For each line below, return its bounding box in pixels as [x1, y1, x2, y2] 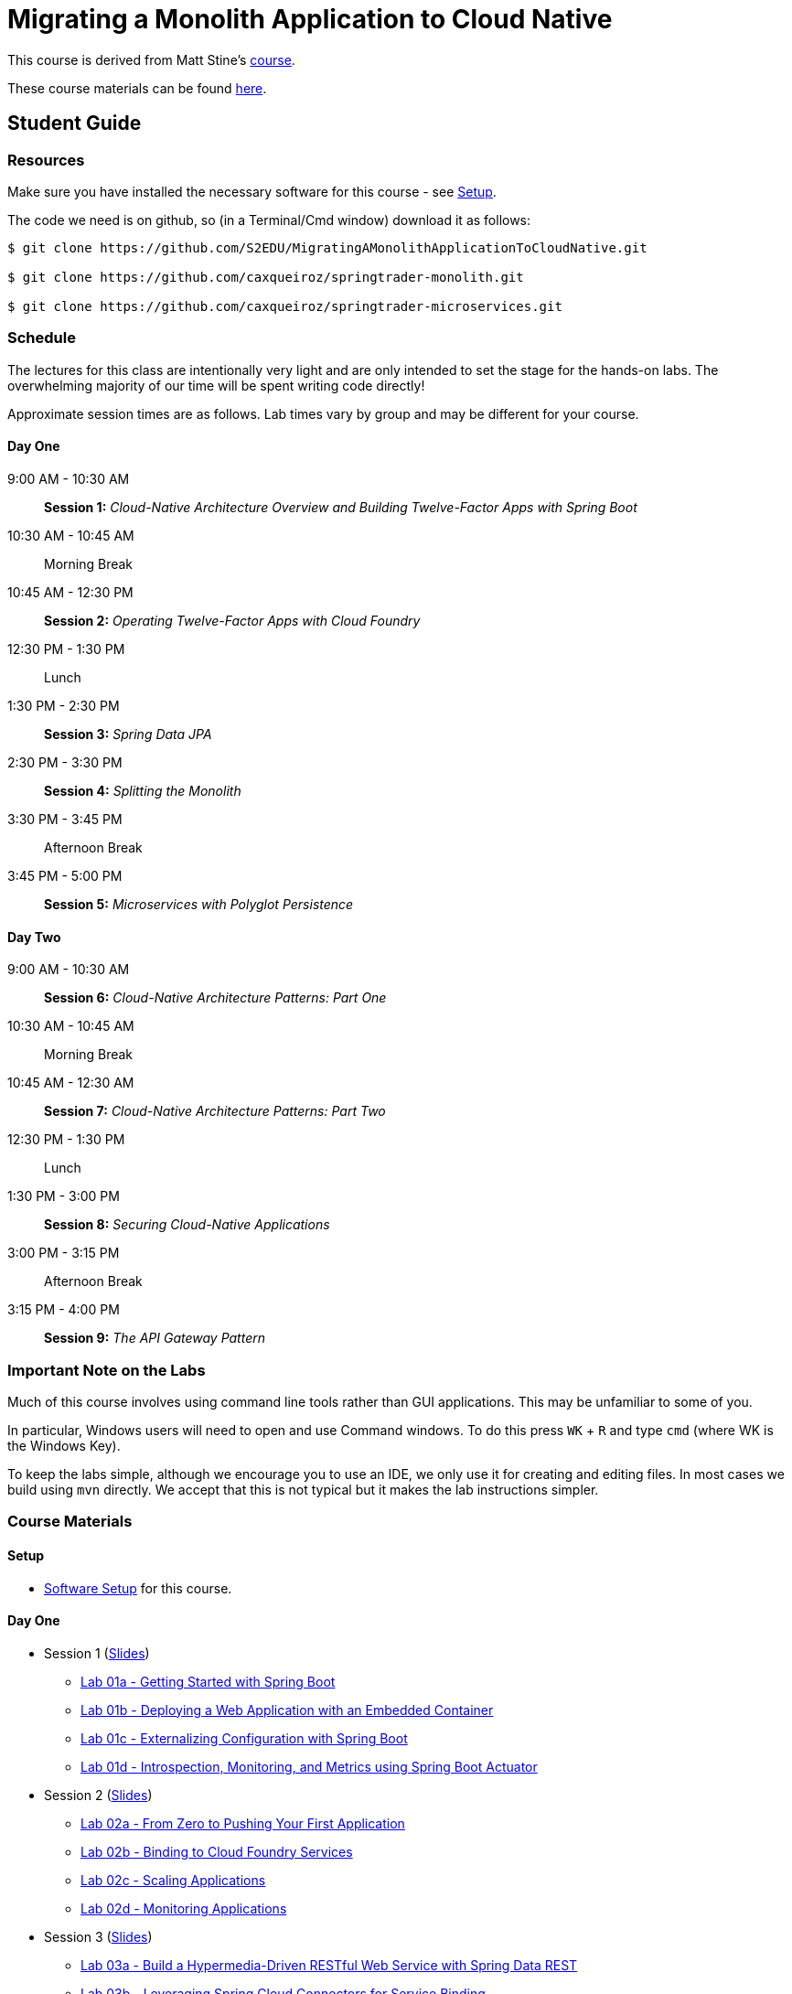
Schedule [7, 328, 76, 348]
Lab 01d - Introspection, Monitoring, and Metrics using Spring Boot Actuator [80, 1758, 538, 1774]
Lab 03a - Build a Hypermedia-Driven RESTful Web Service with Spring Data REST [80, 1956, 578, 1973]
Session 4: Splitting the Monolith [44, 782, 241, 799]
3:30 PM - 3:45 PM [7, 810, 123, 827]
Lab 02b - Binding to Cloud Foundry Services [80, 1843, 353, 1860]
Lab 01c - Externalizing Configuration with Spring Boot [80, 1730, 408, 1746]
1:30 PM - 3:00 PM [7, 1188, 120, 1205]
